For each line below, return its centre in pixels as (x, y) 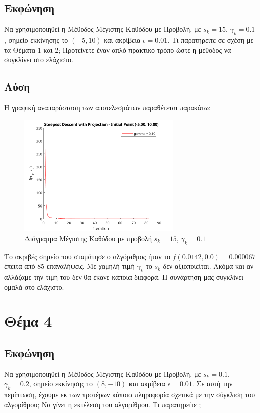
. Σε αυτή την (212, 384)
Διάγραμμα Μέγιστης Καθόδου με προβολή (88, 238)
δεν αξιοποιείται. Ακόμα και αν (208, 266)
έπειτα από (20, 266)
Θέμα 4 (28, 321)
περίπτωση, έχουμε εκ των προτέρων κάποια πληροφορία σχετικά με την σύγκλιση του (130, 395)
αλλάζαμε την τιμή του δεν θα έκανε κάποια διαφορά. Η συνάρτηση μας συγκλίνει (124, 276)
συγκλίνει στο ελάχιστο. (39, 59)
